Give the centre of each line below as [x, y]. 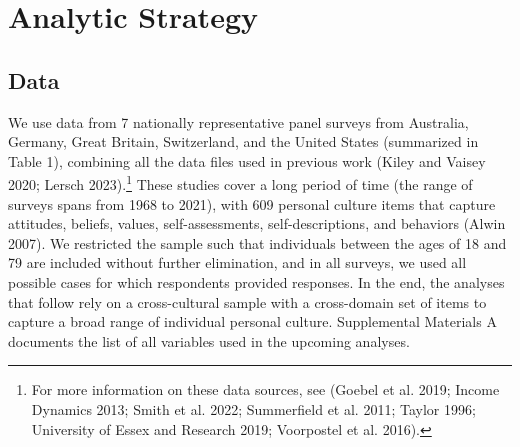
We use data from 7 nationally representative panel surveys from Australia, [238, 121]
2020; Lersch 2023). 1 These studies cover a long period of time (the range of [240, 183]
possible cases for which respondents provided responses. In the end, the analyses [256, 281]
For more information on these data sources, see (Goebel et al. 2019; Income [265, 389]
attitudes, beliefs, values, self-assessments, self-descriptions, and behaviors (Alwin [257, 223]
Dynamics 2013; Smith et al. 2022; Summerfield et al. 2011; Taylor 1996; [253, 408]
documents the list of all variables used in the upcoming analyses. [209, 340]
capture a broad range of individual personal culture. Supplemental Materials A [252, 321]
